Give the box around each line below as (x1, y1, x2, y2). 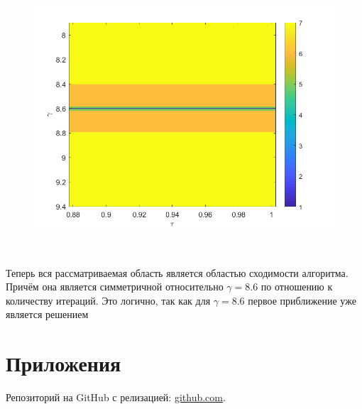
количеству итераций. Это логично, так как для (6, 293, 211, 307)
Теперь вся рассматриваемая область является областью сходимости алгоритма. (6, 265, 349, 280)
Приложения (6, 349, 121, 378)
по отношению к (260, 279, 333, 294)
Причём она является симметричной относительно (6, 279, 224, 294)
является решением (6, 307, 89, 322)
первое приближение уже (248, 293, 356, 307)
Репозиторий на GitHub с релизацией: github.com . (6, 390, 226, 405)
